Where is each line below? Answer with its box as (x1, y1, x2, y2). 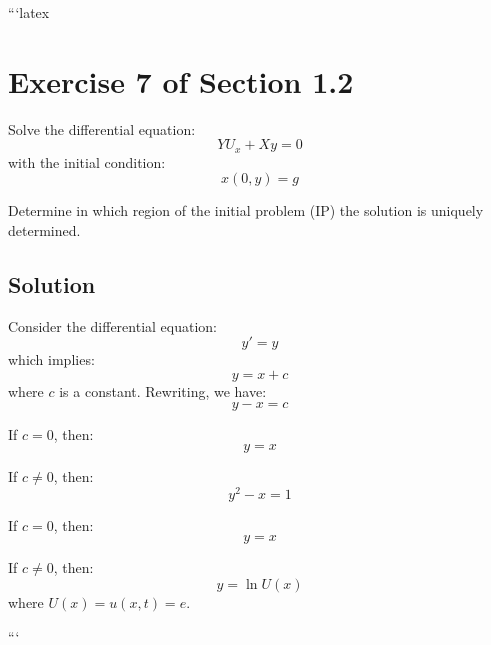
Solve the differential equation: (8, 118, 196, 139)
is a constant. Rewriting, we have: (59, 380, 267, 401)
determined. (8, 219, 81, 240)
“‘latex (8, 2, 50, 22)
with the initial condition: (8, 151, 166, 172)
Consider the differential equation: (8, 315, 218, 336)
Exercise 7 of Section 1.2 (8, 60, 354, 101)
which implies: (8, 349, 95, 370)
